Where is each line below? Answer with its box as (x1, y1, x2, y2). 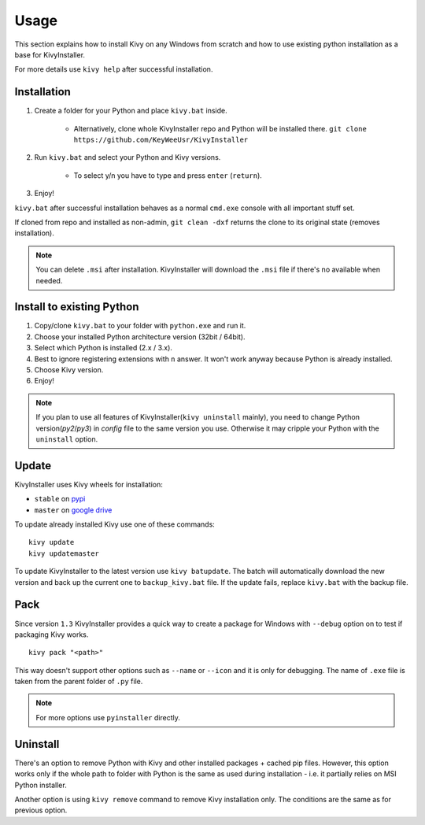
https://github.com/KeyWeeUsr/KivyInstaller (73, 135, 249, 145)
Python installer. (14, 780, 67, 790)
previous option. (14, 805, 68, 815)
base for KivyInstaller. (14, 50, 86, 59)
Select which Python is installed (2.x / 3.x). (34, 343, 173, 353)
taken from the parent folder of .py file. (14, 677, 143, 686)
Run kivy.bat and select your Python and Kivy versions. (34, 153, 221, 162)
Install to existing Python (14, 300, 139, 314)
